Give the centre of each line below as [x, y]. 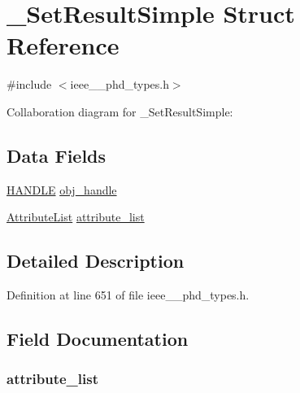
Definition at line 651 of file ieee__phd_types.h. [128, 295]
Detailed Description [96, 261]
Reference [63, 45]
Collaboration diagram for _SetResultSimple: [120, 111]
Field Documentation [98, 339]
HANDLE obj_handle [62, 189]
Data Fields [57, 155]
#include [29, 84]
